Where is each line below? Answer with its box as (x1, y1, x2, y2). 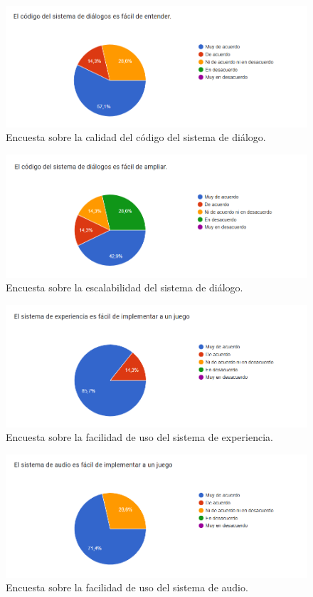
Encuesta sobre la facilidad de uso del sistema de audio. (6, 580, 248, 595)
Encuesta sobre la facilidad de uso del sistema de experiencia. (6, 430, 273, 445)
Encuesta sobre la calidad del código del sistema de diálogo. (6, 130, 266, 145)
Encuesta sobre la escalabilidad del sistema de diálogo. (6, 280, 243, 295)
